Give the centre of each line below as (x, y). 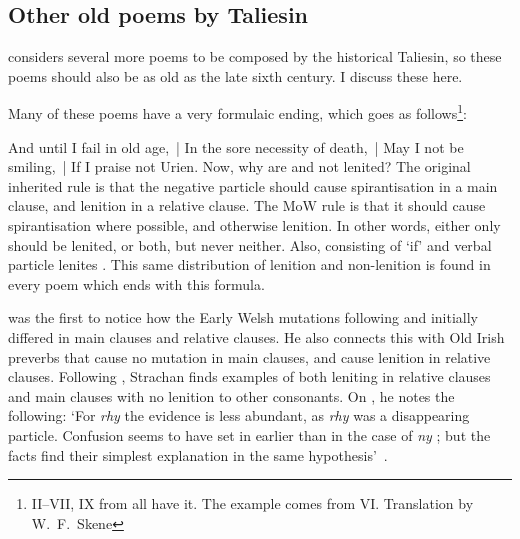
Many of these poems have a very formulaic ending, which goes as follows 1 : (237, 112)
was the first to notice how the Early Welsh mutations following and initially (243, 317)
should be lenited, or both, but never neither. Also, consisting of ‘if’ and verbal (250, 244)
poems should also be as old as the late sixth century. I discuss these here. (235, 75)
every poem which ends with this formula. (136, 283)
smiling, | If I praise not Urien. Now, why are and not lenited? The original (239, 166)
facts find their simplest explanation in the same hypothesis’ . (198, 454)
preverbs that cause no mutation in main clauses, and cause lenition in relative (249, 356)
